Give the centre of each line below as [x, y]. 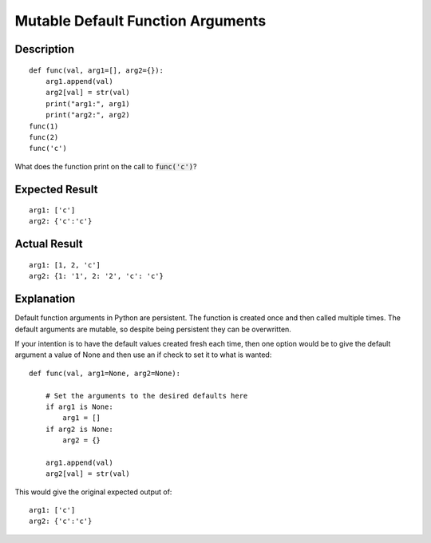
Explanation [45, 299]
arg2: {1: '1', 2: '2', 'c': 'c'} [96, 276]
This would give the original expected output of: [93, 492]
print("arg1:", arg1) [88, 103]
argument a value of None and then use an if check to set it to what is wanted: [143, 355]
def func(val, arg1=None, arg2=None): [105, 373]
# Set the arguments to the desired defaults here [146, 396]
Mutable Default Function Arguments [140, 21]
